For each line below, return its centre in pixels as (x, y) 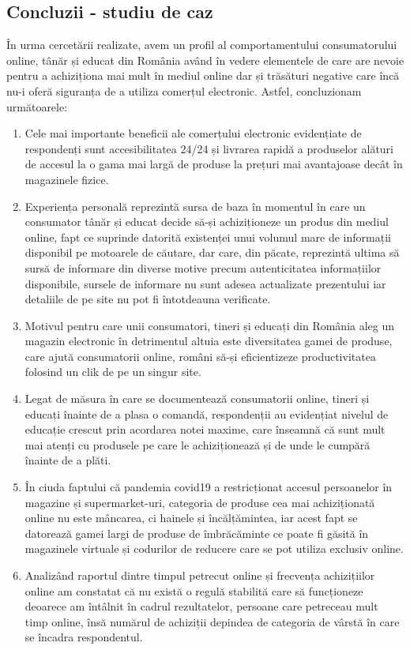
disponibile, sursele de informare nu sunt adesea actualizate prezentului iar (205, 283)
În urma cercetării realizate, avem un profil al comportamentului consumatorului (202, 45)
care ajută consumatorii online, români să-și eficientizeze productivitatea (200, 356)
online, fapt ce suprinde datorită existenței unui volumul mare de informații (208, 237)
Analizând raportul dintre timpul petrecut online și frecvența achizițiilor (200, 575)
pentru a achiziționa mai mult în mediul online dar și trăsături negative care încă (203, 75)
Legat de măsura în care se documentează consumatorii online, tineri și (197, 398)
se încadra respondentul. (84, 637)
